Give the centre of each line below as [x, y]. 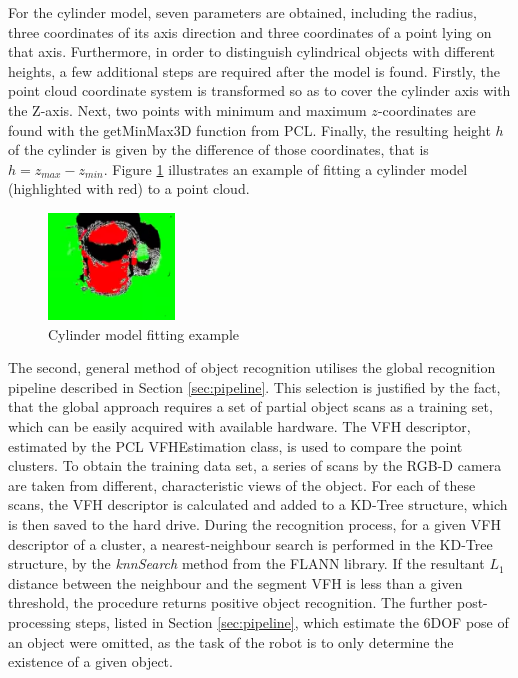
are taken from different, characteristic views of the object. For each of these [242, 484]
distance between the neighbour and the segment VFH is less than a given [235, 582]
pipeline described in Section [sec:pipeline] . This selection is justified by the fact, [254, 386]
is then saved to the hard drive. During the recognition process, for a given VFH [254, 524]
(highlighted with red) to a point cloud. [129, 188]
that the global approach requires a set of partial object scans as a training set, [250, 406]
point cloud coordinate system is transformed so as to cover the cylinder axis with [259, 90]
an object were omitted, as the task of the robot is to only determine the [231, 641]
